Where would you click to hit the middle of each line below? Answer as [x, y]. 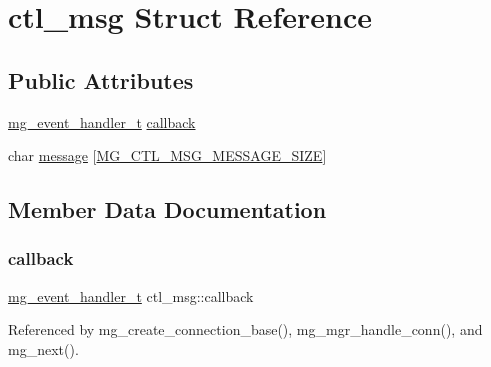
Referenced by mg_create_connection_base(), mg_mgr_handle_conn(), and [245, 329]
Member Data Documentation [167, 209]
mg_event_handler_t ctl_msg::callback [131, 295]
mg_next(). [43, 348]
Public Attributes [101, 79]
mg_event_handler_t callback [102, 121]
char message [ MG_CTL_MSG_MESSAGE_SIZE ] [167, 155]
